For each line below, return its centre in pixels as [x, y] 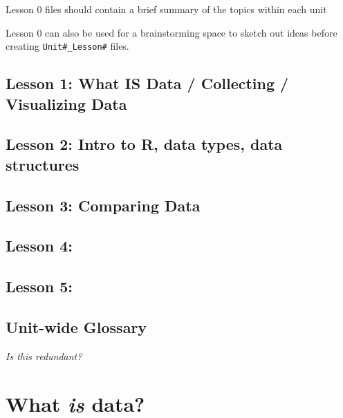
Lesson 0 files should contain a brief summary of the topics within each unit [166, 9]
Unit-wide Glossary [76, 326]
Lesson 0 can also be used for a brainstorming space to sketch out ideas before [171, 32]
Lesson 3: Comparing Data [103, 205]
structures [43, 164]
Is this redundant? [44, 355]
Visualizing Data [66, 103]
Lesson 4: [39, 246]
